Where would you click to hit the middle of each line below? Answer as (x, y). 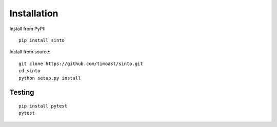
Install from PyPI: (27, 29)
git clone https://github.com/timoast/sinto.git (81, 63)
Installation (34, 13)
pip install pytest (43, 106)
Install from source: (30, 52)
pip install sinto (42, 40)
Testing (22, 92)
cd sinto (29, 71)
